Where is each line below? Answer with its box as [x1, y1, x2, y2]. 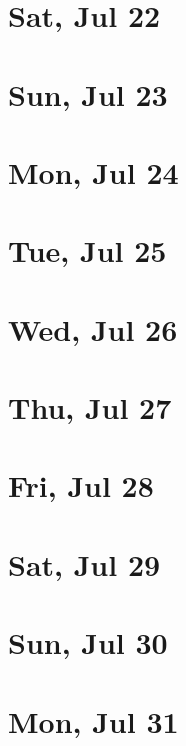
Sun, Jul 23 [8, 73, 168, 114]
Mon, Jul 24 [8, 151, 179, 192]
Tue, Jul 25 [8, 230, 167, 271]
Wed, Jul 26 [8, 308, 178, 349]
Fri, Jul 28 [8, 465, 154, 506]
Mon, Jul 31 [8, 700, 179, 741]
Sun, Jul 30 [8, 622, 168, 663]
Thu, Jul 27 [8, 387, 172, 428]
